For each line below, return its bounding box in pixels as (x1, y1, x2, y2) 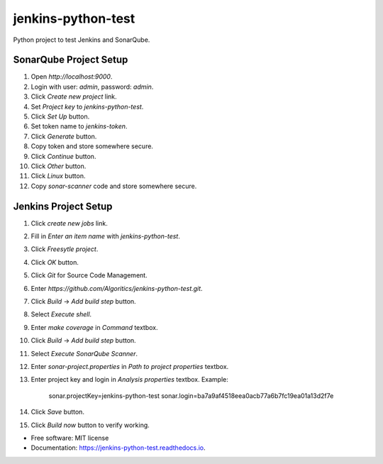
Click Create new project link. (30, 92, 117, 101)
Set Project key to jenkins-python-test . (30, 102, 144, 111)
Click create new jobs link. (30, 219, 108, 227)
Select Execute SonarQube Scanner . (30, 349, 138, 358)
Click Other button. (30, 162, 87, 170)
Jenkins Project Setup (13, 200, 113, 212)
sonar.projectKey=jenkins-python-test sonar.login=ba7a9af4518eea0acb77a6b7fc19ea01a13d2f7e (48, 391, 334, 400)
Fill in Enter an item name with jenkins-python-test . (30, 232, 180, 241)
